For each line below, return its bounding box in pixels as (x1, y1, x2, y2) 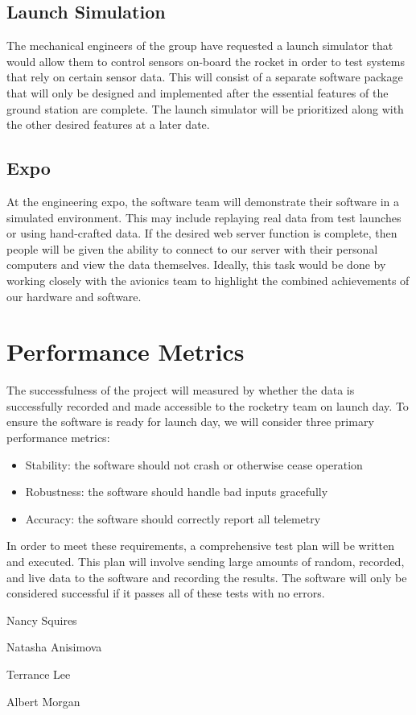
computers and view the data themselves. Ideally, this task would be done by (6, 256, 386, 273)
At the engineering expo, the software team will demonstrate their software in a (6, 192, 400, 209)
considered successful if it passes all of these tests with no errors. (6, 585, 325, 601)
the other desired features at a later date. (6, 116, 210, 133)
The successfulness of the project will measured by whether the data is (6, 382, 355, 399)
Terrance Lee (6, 665, 71, 682)
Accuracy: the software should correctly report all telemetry (25, 510, 321, 527)
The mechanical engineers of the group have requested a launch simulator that (6, 37, 393, 54)
